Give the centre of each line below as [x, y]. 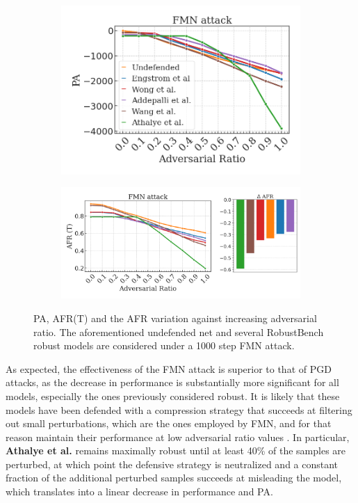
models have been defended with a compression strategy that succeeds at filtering [179, 409]
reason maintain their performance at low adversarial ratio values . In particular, [178, 437]
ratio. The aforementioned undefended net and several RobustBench [179, 332]
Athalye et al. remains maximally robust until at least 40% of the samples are [176, 450]
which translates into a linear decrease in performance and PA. [139, 492]
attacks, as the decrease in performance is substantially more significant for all [172, 382]
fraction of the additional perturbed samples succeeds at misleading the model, [174, 478]
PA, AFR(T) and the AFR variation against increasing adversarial [175, 318]
